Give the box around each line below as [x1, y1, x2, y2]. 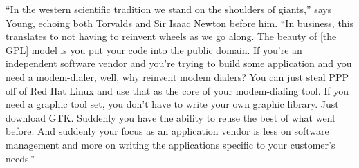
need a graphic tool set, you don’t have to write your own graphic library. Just [6, 97, 339, 111]
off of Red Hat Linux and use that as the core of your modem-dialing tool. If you [6, 83, 349, 97]
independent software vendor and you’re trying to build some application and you [6, 56, 352, 71]
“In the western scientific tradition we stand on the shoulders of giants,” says [6, 2, 332, 16]
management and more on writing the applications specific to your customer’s [6, 137, 335, 151]
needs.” [6, 151, 35, 165]
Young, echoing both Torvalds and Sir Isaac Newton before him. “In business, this [6, 15, 354, 30]
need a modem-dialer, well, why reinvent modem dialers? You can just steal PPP [6, 69, 349, 84]
